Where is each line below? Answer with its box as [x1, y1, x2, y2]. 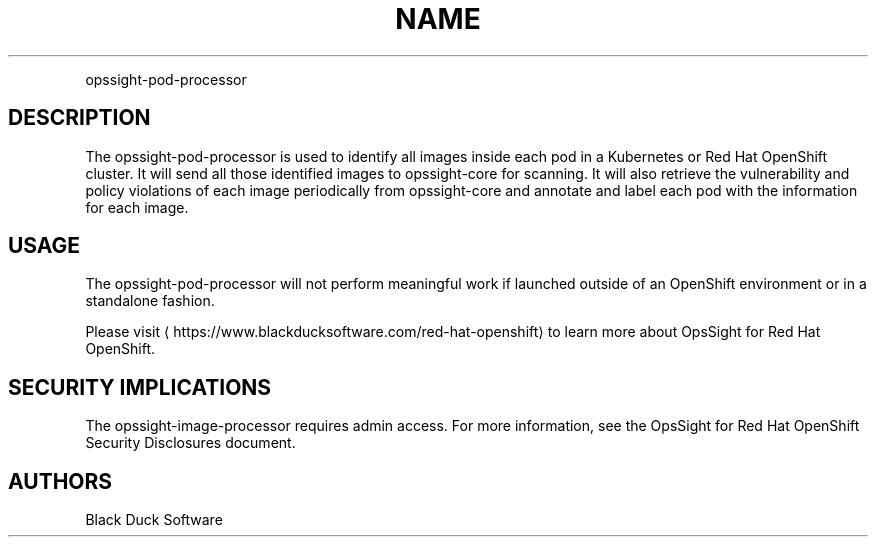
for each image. [85, 198, 189, 216]
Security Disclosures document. [85, 434, 296, 452]
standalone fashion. [85, 292, 215, 310]
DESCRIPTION [8, 105, 151, 131]
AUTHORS [8, 468, 113, 494]
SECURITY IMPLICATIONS [8, 374, 272, 400]
